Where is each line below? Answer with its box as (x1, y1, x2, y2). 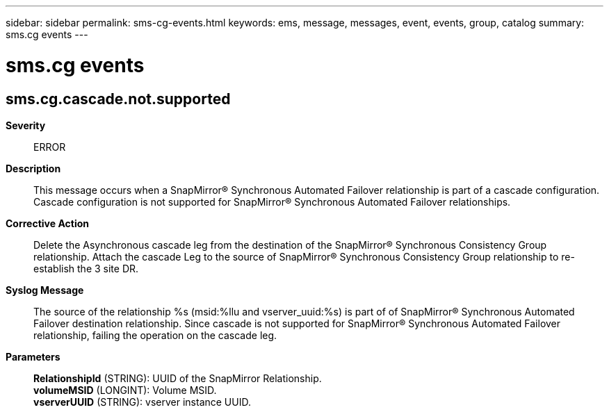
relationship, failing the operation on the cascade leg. (33, 329, 277, 341)
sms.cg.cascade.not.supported (6, 90, 231, 108)
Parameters (6, 350, 60, 363)
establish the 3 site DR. (33, 262, 139, 274)
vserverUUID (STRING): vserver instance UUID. (33, 395, 251, 408)
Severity (6, 119, 46, 131)
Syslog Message (6, 283, 84, 296)
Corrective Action (6, 217, 89, 229)
